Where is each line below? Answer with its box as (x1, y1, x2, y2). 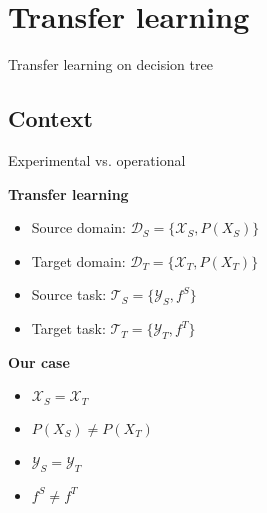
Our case (8, 351, 70, 372)
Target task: (31, 318, 106, 339)
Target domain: (31, 250, 126, 271)
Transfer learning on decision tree (8, 54, 213, 75)
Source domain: (31, 217, 126, 238)
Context (8, 103, 93, 134)
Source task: (31, 284, 107, 305)
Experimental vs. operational (8, 149, 186, 170)
